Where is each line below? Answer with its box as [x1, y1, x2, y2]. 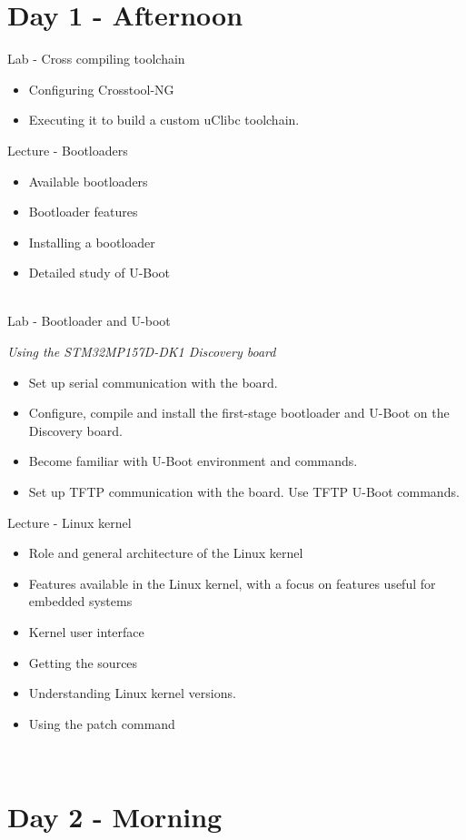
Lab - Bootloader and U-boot [7, 311, 171, 330]
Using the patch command [28, 713, 175, 733]
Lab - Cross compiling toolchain [7, 49, 185, 68]
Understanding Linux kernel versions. [28, 683, 236, 703]
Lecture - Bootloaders [7, 140, 128, 159]
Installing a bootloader [28, 232, 155, 251]
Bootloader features [28, 202, 138, 221]
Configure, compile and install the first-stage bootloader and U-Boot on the [28, 403, 450, 422]
